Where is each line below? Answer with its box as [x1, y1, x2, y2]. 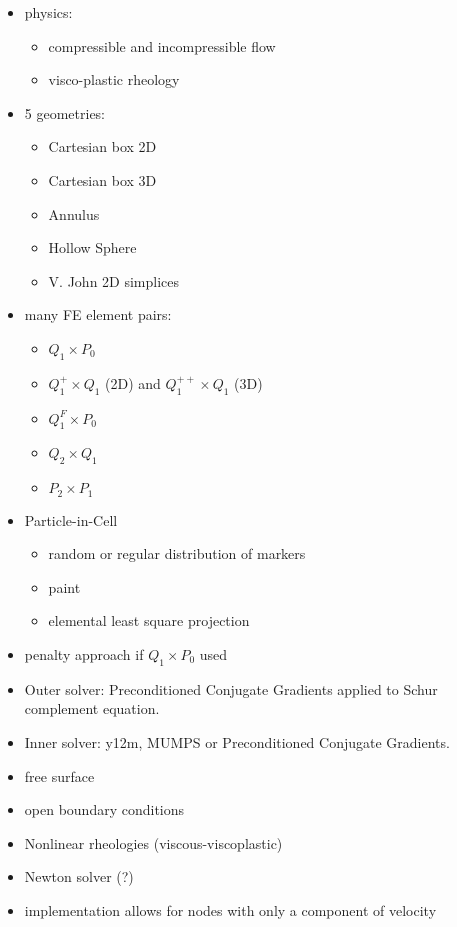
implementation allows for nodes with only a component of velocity [24, 899, 437, 920]
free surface [24, 765, 95, 786]
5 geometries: [24, 102, 106, 123]
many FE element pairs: [24, 304, 172, 325]
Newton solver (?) [24, 866, 134, 887]
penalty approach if [24, 643, 144, 664]
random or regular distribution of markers [48, 543, 306, 564]
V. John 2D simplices [48, 270, 180, 291]
